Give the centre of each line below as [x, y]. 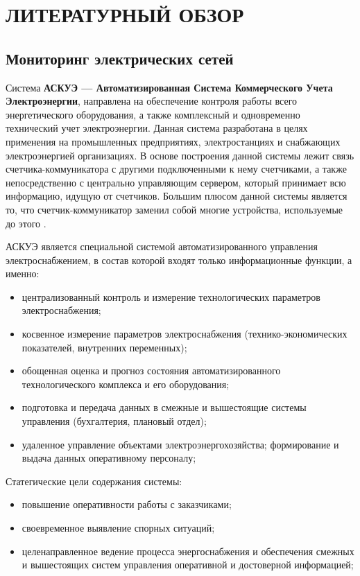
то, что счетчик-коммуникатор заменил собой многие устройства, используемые [174, 209]
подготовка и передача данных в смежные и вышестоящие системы [164, 407]
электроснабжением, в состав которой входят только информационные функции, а [179, 260]
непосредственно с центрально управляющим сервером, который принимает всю [176, 182]
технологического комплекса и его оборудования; [126, 384]
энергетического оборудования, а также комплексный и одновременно [153, 114]
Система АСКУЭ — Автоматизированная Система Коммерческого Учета [169, 87]
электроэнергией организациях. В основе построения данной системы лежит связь [180, 155]
